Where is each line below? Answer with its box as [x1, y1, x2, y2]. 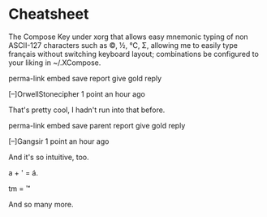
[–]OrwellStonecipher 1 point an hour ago [8, 89, 146, 98]
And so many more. [8, 199, 75, 209]
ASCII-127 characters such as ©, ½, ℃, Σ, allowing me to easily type [8, 40, 238, 50]
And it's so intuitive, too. [8, 152, 89, 162]
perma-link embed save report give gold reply [8, 73, 162, 83]
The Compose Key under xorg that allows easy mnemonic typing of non [8, 32, 249, 41]
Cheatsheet [8, 5, 89, 24]
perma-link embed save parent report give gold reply [8, 120, 186, 130]
